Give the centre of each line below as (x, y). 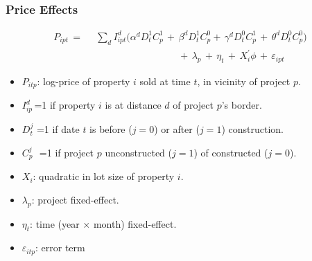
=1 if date (58, 129)
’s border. (242, 105)
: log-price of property (84, 81)
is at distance (133, 105)
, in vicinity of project (244, 81)
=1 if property (65, 105)
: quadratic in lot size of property (104, 176)
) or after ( (177, 129)
